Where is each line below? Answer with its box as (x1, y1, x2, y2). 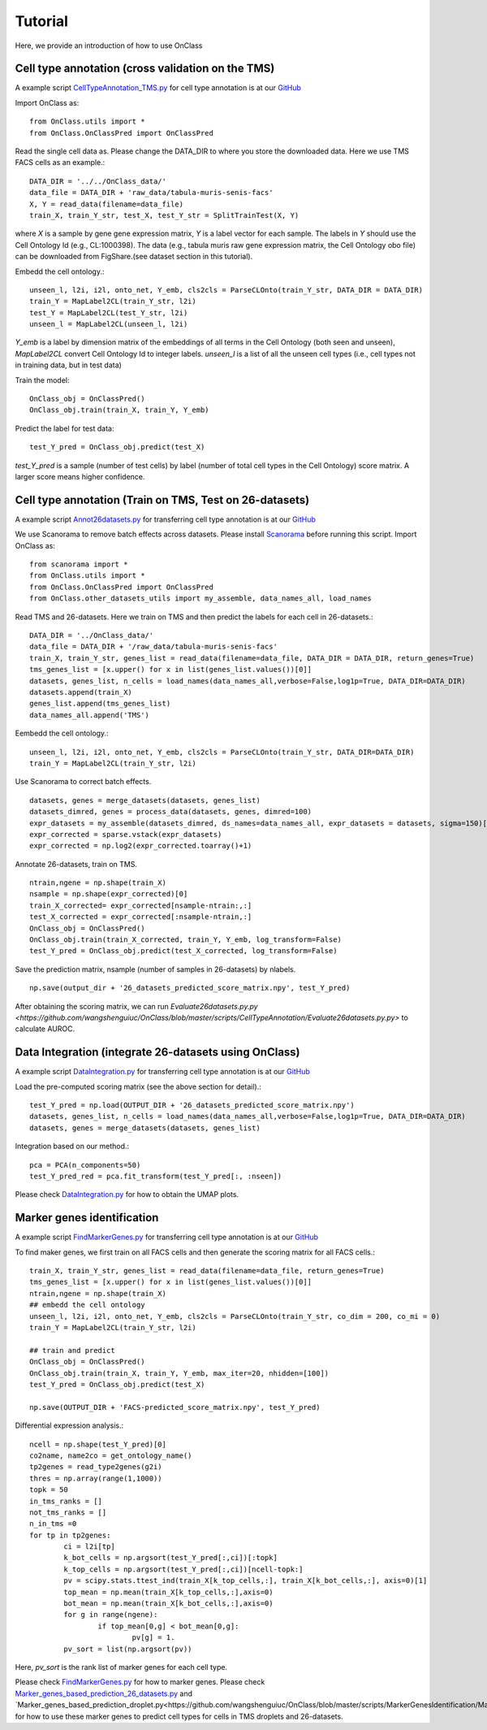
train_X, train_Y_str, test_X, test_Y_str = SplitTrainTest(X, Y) (29, 210, 300, 219)
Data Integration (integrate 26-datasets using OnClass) (15, 1045, 300, 1060)
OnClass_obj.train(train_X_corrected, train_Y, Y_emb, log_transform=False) (29, 935, 343, 944)
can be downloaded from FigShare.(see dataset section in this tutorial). (15, 252, 253, 262)
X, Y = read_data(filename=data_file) (29, 199, 184, 209)
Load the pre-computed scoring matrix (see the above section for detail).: (15, 1082, 261, 1091)
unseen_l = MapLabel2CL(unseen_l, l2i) (29, 319, 188, 329)
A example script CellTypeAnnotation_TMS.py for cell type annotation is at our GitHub (15, 83, 302, 93)
